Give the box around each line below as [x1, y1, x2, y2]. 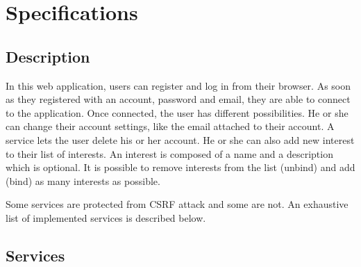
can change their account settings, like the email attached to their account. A [6, 119, 335, 133]
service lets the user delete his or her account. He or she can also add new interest [6, 132, 355, 147]
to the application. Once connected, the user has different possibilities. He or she [6, 105, 349, 120]
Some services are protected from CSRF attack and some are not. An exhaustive [6, 197, 349, 211]
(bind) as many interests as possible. [6, 173, 160, 188]
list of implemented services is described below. [6, 210, 206, 225]
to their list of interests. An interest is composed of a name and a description [6, 146, 333, 161]
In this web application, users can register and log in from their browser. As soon [6, 78, 351, 92]
